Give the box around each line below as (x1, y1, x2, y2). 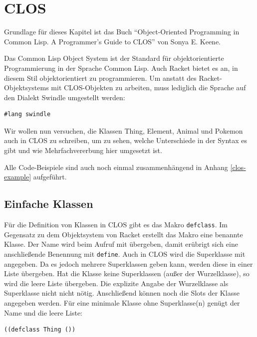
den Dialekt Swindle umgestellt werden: (4, 92, 125, 102)
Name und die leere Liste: (4, 307, 83, 318)
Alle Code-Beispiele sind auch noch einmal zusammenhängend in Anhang (4, 162, 228, 172)
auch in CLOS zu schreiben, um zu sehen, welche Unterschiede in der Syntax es (4, 135, 248, 146)
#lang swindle (4, 111, 51, 118)
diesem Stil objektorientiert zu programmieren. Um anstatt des (4, 72, 197, 83)
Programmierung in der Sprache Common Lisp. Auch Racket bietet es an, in (4, 62, 238, 73)
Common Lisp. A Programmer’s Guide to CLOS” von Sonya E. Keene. (4, 36, 221, 46)
